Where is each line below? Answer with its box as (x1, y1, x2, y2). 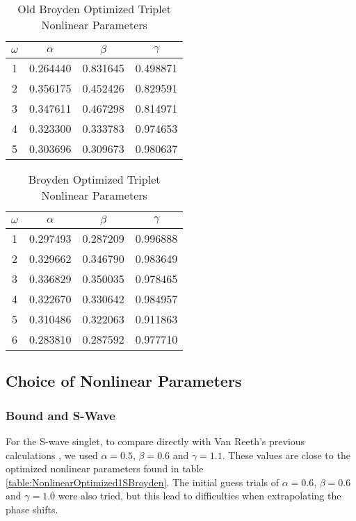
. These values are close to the (222, 447, 350, 462)
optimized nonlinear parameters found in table (6, 461, 204, 476)
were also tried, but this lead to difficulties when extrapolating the (58, 488, 341, 503)
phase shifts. (6, 502, 58, 516)
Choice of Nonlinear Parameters (6, 370, 242, 392)
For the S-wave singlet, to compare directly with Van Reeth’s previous (6, 434, 305, 448)
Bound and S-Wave (6, 406, 115, 424)
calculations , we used (6, 447, 98, 462)
